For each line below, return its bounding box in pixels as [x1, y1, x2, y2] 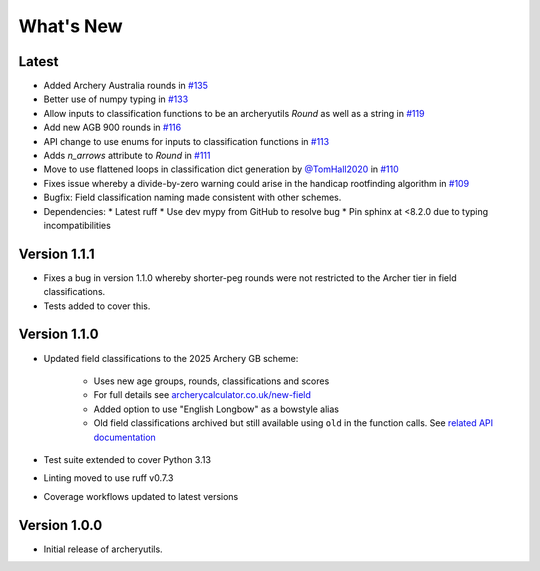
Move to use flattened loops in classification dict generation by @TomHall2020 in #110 [43, 163, 399, 175]
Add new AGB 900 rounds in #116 [43, 121, 182, 134]
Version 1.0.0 [18, 516, 103, 534]
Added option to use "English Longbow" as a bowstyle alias [93, 403, 340, 415]
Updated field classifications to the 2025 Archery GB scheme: [43, 352, 299, 364]
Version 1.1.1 [18, 245, 95, 262]
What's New [18, 15, 124, 37]
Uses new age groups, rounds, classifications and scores [93, 375, 330, 387]
